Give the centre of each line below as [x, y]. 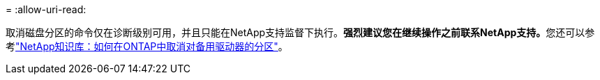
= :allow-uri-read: [46, 9]
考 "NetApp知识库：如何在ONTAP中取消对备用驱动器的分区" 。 [147, 46]
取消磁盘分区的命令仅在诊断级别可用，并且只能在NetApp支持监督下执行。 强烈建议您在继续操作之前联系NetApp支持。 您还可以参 [300, 32]
